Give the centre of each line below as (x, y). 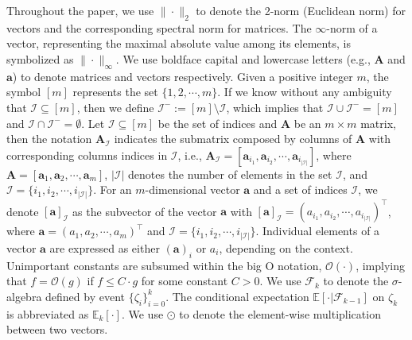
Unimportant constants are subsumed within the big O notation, (164, 265)
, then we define (115, 107)
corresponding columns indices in (87, 155)
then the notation (49, 139)
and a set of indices (300, 189)
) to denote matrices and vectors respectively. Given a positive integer (183, 76)
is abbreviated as (48, 313)
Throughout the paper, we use (80, 10)
